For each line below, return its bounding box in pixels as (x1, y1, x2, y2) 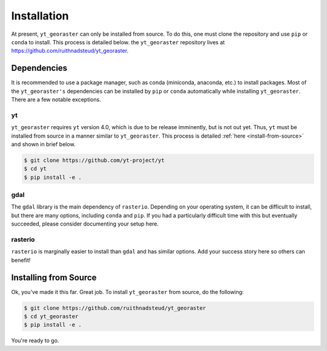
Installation (11, 9, 69, 22)
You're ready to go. (11, 337, 59, 344)
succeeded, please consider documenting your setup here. (11, 220, 159, 227)
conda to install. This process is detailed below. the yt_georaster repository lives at (11, 38, 225, 45)
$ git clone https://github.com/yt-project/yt (24, 156, 165, 164)
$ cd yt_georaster (24, 313, 79, 320)
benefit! (11, 256, 31, 264)
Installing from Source (11, 272, 97, 282)
